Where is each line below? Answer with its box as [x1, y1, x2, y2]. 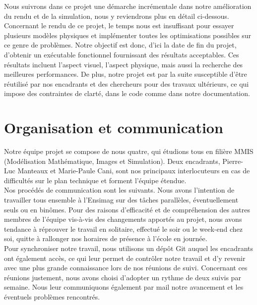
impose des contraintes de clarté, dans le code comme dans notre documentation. [4, 88, 250, 99]
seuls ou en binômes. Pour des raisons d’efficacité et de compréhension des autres [4, 204, 251, 214]
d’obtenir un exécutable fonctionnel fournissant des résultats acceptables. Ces [4, 49, 239, 59]
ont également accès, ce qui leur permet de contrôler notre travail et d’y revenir [4, 253, 246, 263]
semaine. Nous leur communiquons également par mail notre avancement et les [4, 282, 244, 292]
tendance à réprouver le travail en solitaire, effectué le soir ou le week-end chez [4, 223, 243, 234]
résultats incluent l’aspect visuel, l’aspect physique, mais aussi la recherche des [4, 59, 243, 69]
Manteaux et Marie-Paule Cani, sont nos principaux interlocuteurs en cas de [17, 165, 250, 176]
